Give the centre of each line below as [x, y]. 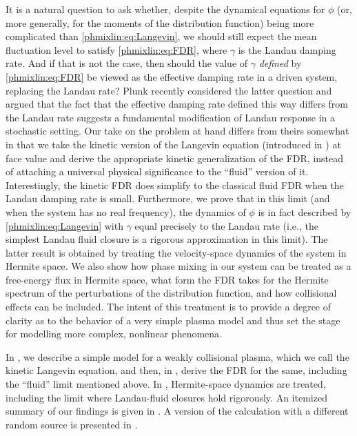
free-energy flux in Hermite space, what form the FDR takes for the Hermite [167, 279]
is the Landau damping [287, 49]
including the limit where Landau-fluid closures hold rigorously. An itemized [166, 397]
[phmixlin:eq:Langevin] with [64, 225]
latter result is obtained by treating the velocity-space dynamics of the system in [176, 252]
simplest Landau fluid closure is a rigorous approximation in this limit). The [167, 239]
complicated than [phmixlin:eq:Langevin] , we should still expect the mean [161, 36]
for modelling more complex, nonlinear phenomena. [114, 334]
